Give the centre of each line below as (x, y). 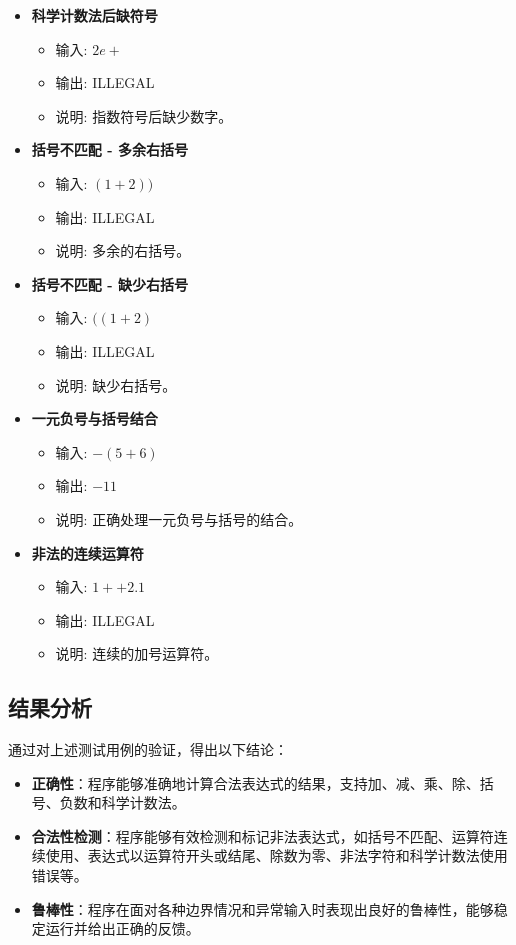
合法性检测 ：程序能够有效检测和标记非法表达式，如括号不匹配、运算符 (262, 835)
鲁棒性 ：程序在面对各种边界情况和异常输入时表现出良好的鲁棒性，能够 (262, 908)
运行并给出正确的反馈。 (122, 928)
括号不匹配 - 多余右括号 (109, 149)
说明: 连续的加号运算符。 (137, 653)
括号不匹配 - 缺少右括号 (109, 283)
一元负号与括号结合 (94, 418)
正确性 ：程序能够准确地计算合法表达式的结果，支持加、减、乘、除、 (255, 782)
